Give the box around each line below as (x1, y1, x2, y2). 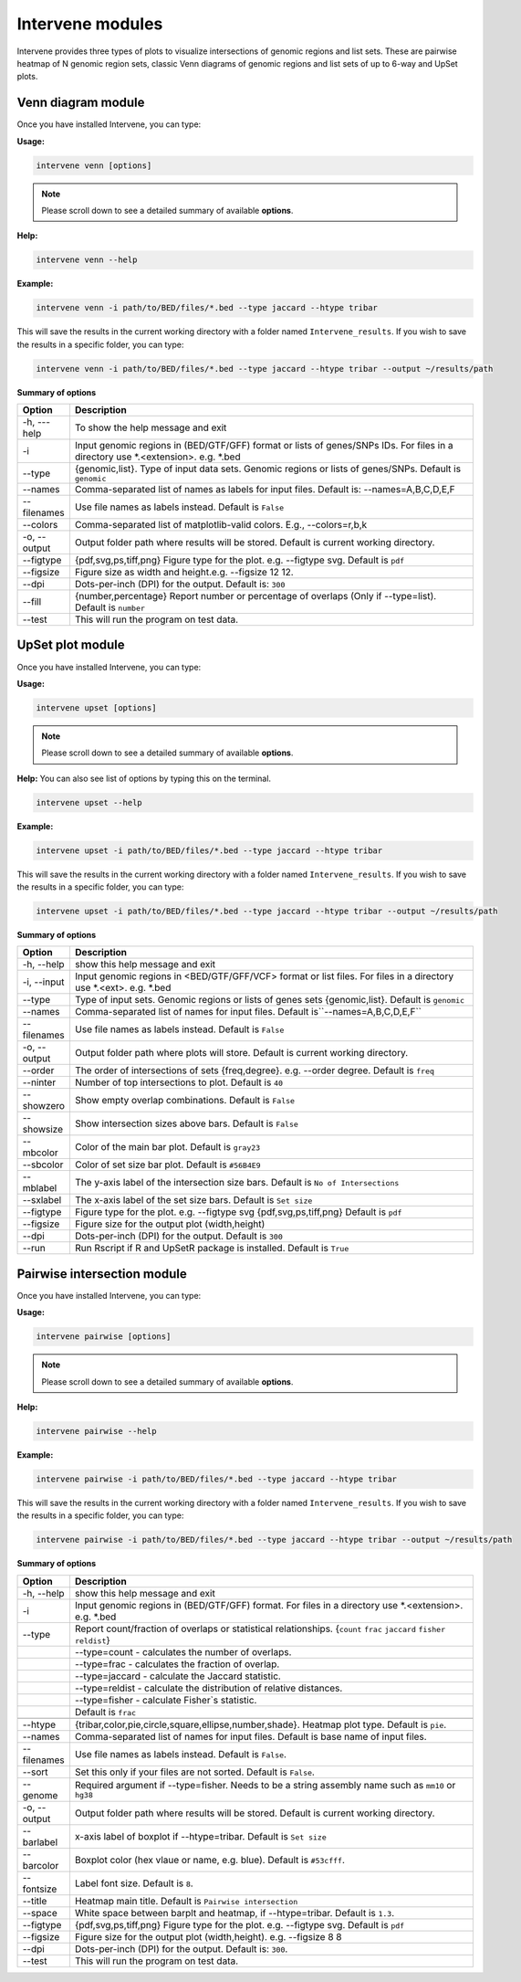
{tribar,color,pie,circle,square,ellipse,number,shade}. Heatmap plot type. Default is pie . (74, 1718, 447, 1731)
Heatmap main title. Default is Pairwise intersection (74, 1894, 298, 1907)
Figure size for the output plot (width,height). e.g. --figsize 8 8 (74, 1930, 342, 1943)
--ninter (22, 1076, 57, 1089)
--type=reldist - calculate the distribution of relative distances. (74, 1682, 343, 1694)
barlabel (22, 1836, 58, 1849)
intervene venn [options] (36, 160, 152, 171)
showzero (22, 1100, 66, 1112)
